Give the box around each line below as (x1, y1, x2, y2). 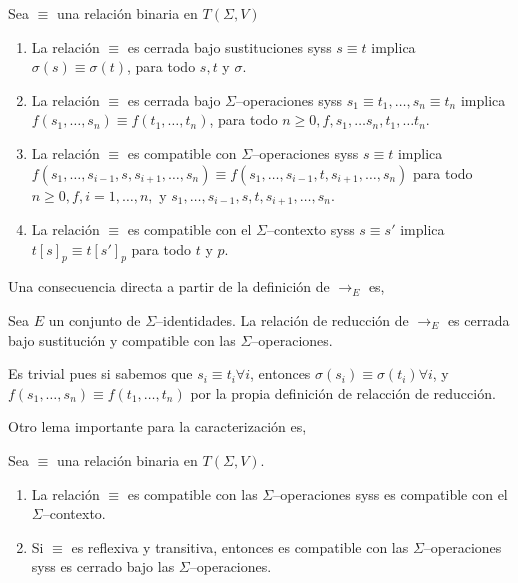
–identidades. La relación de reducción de (156, 310, 409, 330)
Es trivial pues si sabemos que (8, 363, 193, 384)
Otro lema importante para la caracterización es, (8, 416, 307, 437)
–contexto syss (266, 219, 355, 240)
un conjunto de (48, 310, 141, 330)
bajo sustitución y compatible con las (8, 329, 236, 350)
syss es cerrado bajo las (31, 556, 175, 577)
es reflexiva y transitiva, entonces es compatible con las (71, 536, 409, 557)
